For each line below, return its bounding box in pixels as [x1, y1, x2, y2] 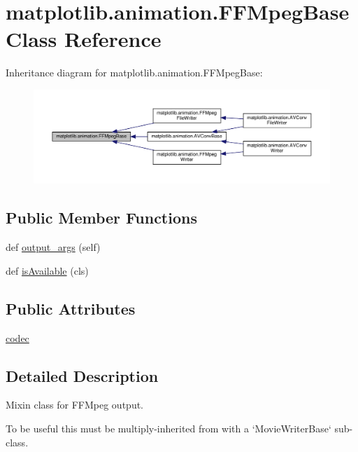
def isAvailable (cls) [6, 263, 89, 278]
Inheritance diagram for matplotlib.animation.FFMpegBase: [6, 65, 263, 80]
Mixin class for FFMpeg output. [6, 397, 144, 412]
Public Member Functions [6, 207, 197, 228]
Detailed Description [6, 364, 159, 386]
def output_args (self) [6, 240, 101, 254]
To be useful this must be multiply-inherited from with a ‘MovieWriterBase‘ [6, 421, 331, 436]
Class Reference [6, 25, 162, 53]
